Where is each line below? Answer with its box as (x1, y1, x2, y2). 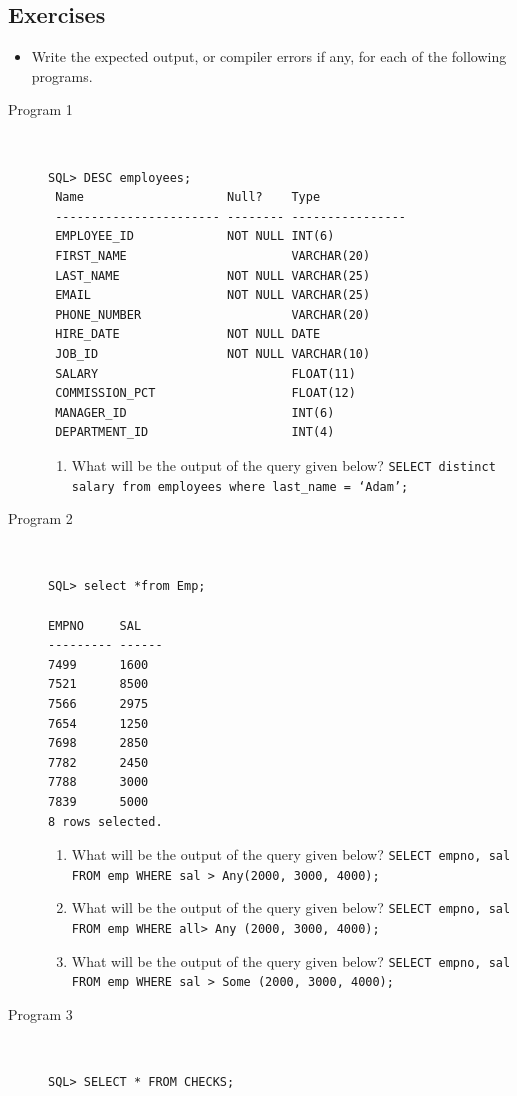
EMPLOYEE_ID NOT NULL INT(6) (55, 229, 335, 244)
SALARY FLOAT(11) (55, 366, 356, 381)
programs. (31, 65, 93, 86)
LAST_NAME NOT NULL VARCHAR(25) (55, 268, 371, 283)
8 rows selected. (48, 814, 163, 829)
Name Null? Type (55, 190, 321, 205)
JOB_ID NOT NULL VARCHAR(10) (55, 346, 371, 361)
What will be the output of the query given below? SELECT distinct (71, 454, 496, 475)
